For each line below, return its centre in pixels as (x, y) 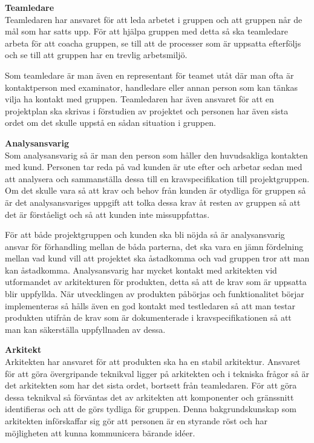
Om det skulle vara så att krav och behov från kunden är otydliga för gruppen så (155, 190)
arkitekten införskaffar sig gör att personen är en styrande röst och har (136, 421)
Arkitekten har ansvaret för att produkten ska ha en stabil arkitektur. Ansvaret (153, 362)
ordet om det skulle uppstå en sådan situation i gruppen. (110, 123)
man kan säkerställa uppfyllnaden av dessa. (85, 329)
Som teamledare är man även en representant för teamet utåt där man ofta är (149, 75)
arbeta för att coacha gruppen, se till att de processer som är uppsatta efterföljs (153, 43)
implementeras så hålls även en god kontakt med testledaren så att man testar (150, 305)
